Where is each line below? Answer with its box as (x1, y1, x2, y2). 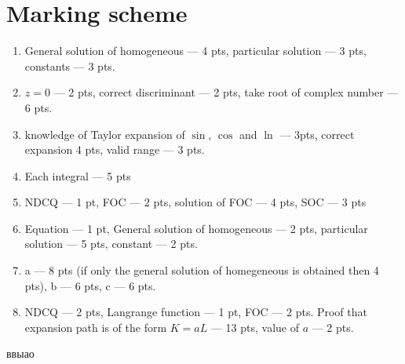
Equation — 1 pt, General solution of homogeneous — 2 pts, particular (24, 220, 368, 236)
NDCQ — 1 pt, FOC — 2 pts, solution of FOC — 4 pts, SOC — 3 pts (24, 194, 367, 210)
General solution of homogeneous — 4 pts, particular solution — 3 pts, (24, 42, 367, 59)
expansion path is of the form (24, 318, 167, 335)
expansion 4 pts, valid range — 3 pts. (24, 141, 205, 158)
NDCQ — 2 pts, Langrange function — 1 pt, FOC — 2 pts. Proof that (24, 304, 367, 320)
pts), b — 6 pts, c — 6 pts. (24, 277, 156, 293)
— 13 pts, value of (210, 318, 299, 335)
